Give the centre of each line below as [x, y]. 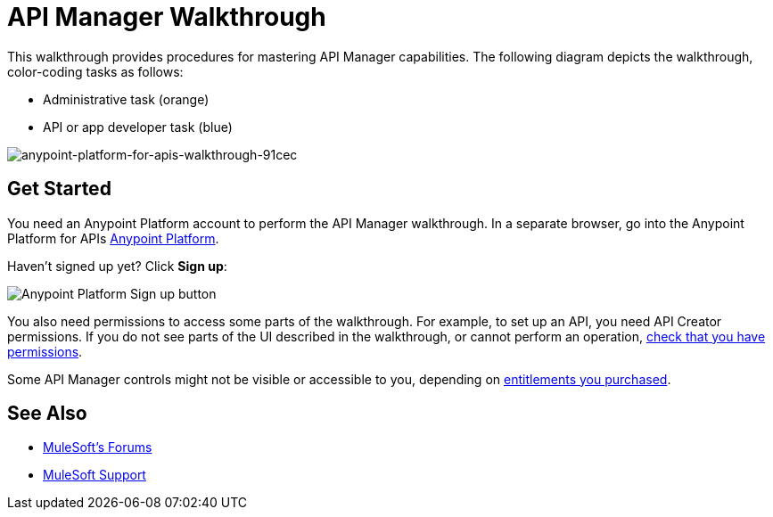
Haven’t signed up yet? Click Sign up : [117, 266]
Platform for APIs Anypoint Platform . [113, 238]
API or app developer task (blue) [138, 127]
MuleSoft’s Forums [98, 447]
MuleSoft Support [95, 475]
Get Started [59, 189]
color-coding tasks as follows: [95, 71]
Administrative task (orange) [126, 99]
